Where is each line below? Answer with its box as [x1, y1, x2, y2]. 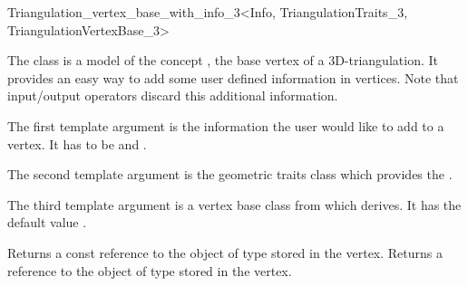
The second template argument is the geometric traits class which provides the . [7, 165, 453, 184]
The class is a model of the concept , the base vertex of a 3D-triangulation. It [7, 51, 438, 70]
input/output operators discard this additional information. [7, 86, 338, 105]
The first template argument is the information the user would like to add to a [7, 116, 444, 135]
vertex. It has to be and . [7, 134, 147, 153]
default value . [7, 213, 87, 232]
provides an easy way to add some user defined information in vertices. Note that [7, 68, 459, 87]
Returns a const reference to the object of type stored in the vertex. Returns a [7, 243, 444, 262]
